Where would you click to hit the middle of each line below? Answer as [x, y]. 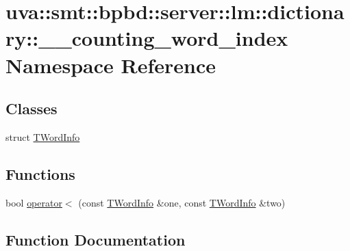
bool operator [34, 202]
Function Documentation [96, 239]
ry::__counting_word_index [147, 38]
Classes [32, 108]
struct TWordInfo [43, 136]
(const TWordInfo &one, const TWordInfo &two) [182, 202]
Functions [40, 173]
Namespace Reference [111, 65]
